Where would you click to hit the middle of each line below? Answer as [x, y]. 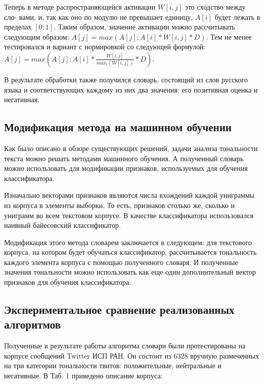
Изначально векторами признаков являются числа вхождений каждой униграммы [129, 195]
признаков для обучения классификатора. [68, 282]
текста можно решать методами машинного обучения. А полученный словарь [124, 158]
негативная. [22, 99]
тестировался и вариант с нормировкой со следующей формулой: [105, 47]
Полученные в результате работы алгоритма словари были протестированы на [125, 346]
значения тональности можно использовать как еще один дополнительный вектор [130, 272]
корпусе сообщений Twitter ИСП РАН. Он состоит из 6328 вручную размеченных [132, 355]
